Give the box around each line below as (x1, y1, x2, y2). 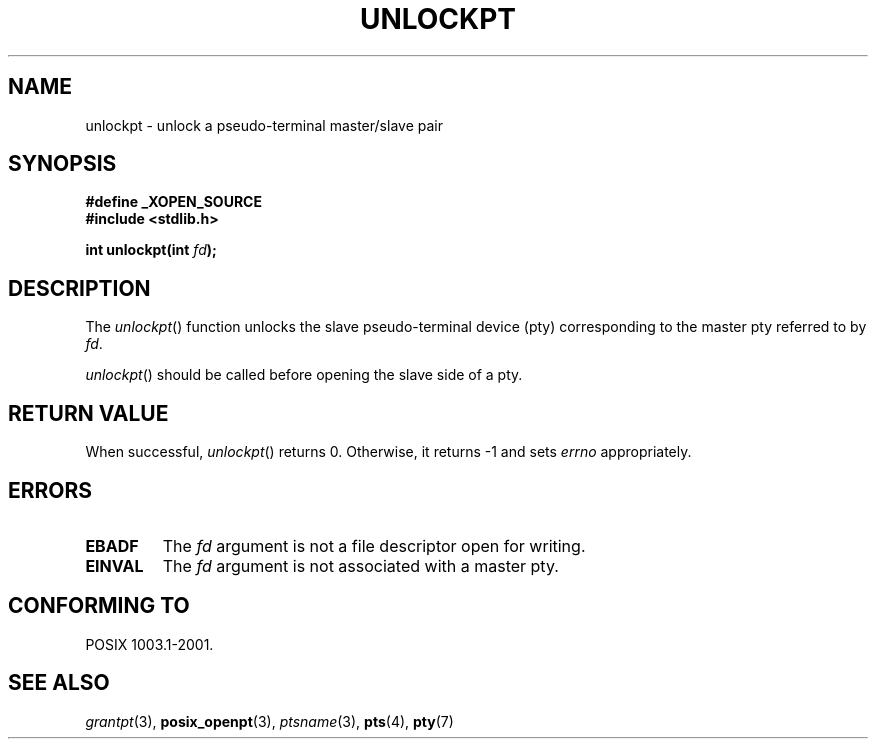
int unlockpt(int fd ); (85, 241, 217, 259)
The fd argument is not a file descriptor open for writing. (162, 535, 586, 556)
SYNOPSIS (8, 151, 117, 177)
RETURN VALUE (8, 400, 169, 426)
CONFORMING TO (8, 593, 190, 619)
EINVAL (85, 555, 144, 576)
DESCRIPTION (8, 275, 151, 301)
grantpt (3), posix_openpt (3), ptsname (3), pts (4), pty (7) (85, 712, 454, 730)
